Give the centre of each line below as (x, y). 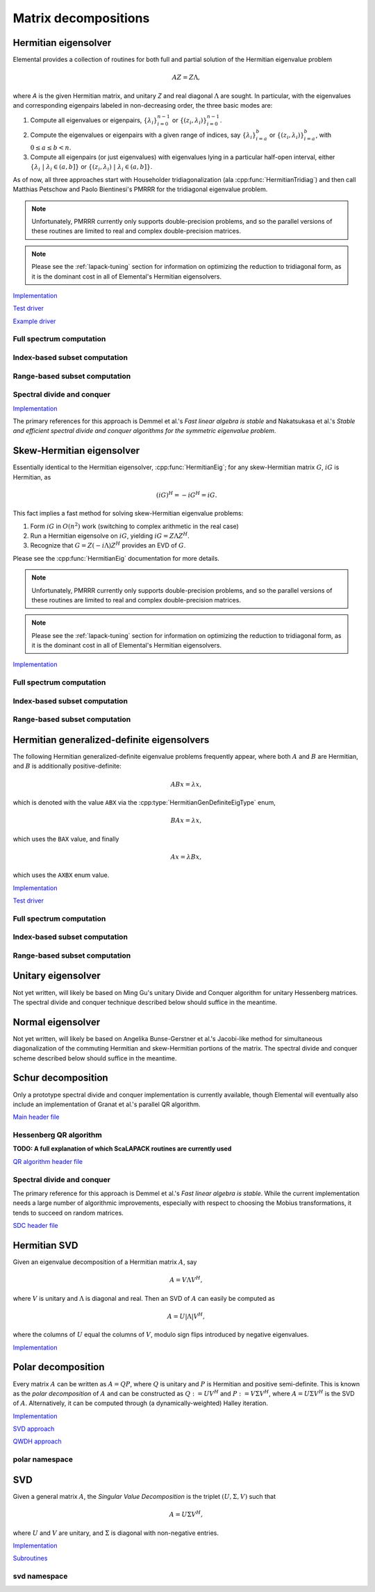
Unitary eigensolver (57, 976)
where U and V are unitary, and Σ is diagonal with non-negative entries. (116, 1533)
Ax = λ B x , (186, 857)
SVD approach (34, 1429)
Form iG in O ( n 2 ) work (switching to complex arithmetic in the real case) (134, 526)
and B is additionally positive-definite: (67, 766)
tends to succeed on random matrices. (68, 1213)
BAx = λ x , (186, 821)
